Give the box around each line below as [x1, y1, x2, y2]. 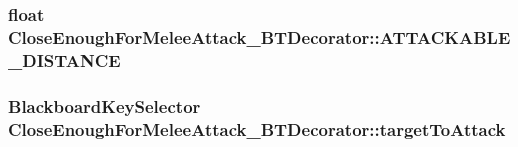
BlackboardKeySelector [8, 93, 201, 118]
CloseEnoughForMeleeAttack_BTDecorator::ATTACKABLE [8, 24, 511, 49]
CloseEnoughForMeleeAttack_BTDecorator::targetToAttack [8, 116, 506, 141]
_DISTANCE [8, 47, 121, 72]
